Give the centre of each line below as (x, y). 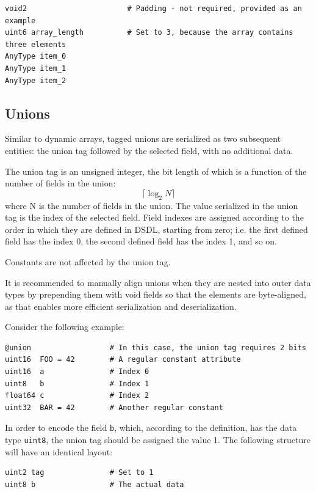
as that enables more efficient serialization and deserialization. (121, 306)
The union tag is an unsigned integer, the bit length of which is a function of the (156, 171)
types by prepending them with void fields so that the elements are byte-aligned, (156, 294)
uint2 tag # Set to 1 (79, 473)
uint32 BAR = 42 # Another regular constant (114, 407)
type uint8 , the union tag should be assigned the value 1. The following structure (158, 440)
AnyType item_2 (36, 80)
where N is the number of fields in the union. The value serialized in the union (152, 205)
